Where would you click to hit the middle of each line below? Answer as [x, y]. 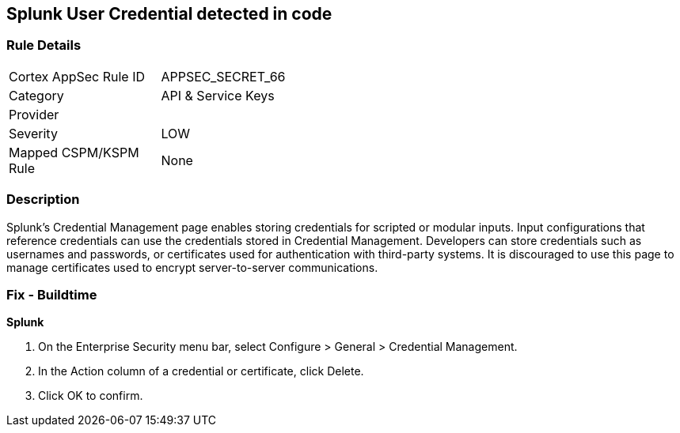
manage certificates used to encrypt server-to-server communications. [192, 267]
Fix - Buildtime [52, 294]
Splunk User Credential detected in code [169, 14]
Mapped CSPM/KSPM [74, 152]
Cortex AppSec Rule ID [77, 76]
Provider [34, 114]
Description [43, 200]
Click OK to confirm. [91, 396]
